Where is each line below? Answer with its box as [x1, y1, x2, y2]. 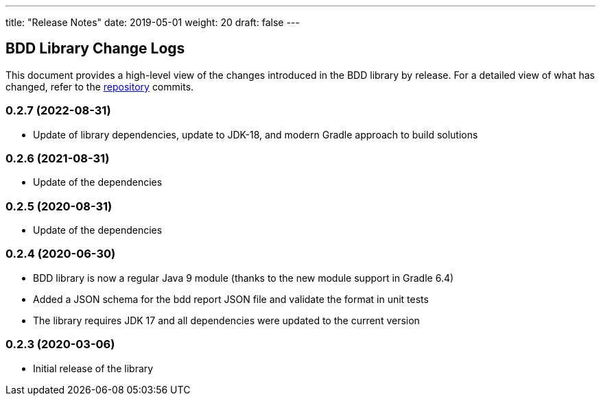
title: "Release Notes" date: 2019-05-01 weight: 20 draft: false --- [5, 16, 300, 28]
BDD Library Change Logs [5, 40, 185, 58]
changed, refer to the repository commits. [5, 80, 194, 93]
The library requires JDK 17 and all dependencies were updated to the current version [33, 314, 420, 326]
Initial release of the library [33, 362, 154, 374]
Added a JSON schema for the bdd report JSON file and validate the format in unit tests [33, 293, 429, 305]
